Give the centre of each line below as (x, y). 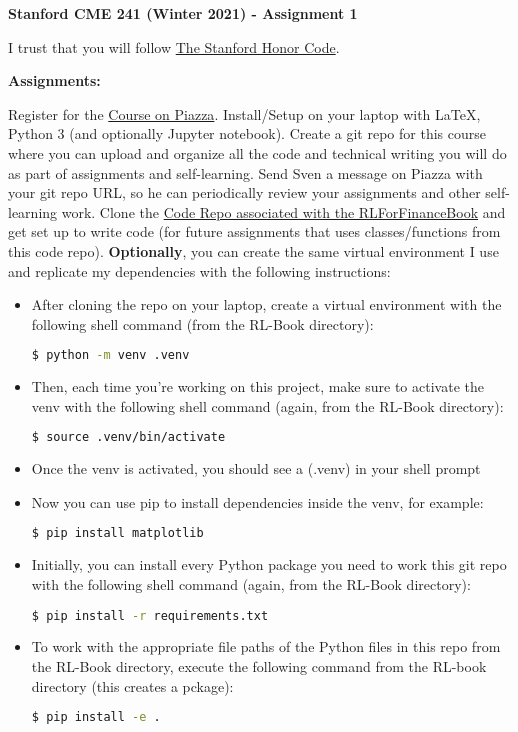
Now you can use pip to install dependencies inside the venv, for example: (257, 501)
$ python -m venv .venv (110, 355)
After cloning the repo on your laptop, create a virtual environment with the (266, 304)
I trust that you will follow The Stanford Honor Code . (174, 46)
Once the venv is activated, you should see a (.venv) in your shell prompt (256, 468)
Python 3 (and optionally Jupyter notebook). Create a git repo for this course (247, 133)
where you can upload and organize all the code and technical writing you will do (257, 152)
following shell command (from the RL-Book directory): (202, 323)
